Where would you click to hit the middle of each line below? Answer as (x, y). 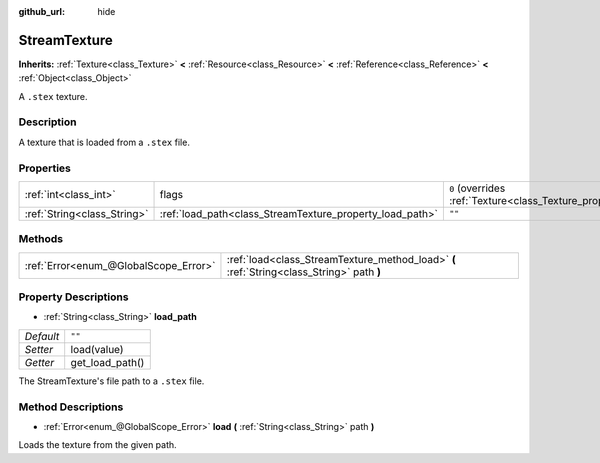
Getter (39, 362)
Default (42, 336)
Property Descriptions (73, 297)
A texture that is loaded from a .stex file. (104, 142)
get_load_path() (107, 362)
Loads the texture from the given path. (97, 445)
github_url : (41, 11)
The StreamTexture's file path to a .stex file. (111, 381)
